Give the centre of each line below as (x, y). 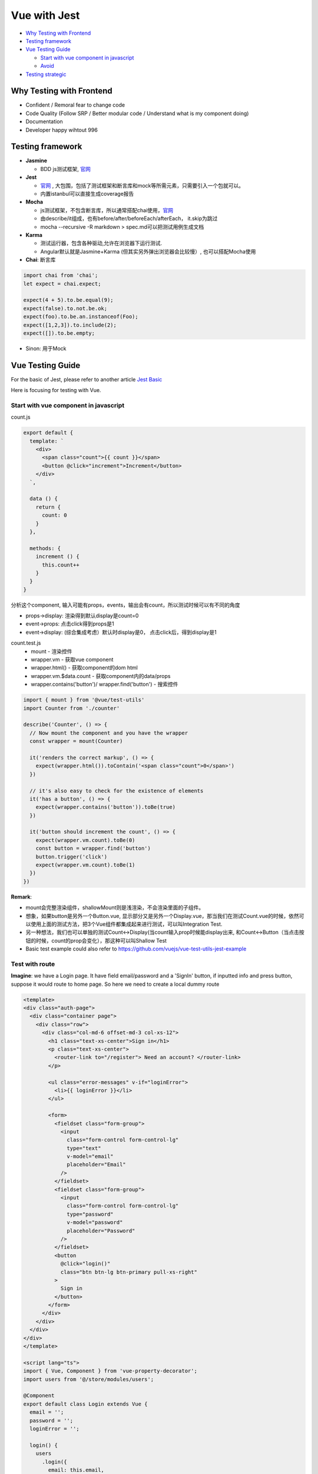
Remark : (21, 897)
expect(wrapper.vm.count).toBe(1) (85, 865)
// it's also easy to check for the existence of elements (117, 791)
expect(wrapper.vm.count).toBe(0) (85, 840)
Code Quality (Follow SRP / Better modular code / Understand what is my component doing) (137, 113)
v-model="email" (90, 1157)
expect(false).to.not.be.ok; (65, 308)
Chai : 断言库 (41, 260)
